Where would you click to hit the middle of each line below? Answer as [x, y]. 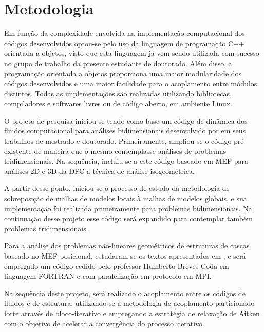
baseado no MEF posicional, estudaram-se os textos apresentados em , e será [125, 256]
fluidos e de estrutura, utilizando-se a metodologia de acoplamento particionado [129, 303]
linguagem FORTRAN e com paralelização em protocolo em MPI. [108, 276]
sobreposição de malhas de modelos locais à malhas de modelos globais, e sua [126, 198]
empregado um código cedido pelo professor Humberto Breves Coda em [117, 266]
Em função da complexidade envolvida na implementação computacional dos [125, 33]
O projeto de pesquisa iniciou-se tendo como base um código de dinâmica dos [126, 120]
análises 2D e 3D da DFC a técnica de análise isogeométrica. [99, 171]
